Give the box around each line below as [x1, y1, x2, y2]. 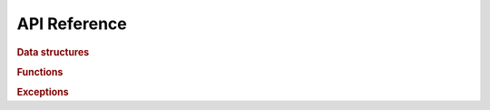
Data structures [16, 45, 90, 58]
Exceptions [16, 86, 69, 99]
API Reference [16, 14, 127, 34]
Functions [16, 65, 64, 78]
